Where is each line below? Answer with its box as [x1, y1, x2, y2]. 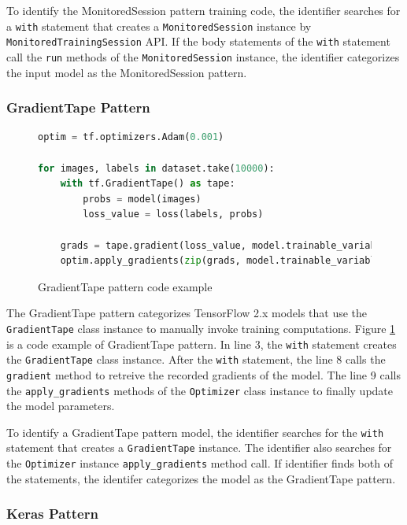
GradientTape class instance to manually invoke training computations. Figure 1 [6, 320, 396, 336]
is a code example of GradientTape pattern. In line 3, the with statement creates [6, 335, 397, 352]
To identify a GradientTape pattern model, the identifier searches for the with [6, 423, 384, 440]
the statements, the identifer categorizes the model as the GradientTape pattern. [6, 470, 396, 486]
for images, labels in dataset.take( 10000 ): [38, 162, 275, 174]
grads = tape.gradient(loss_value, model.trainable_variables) [60, 239, 399, 251]
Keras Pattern [6, 504, 98, 523]
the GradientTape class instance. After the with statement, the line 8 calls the [6, 351, 386, 368]
